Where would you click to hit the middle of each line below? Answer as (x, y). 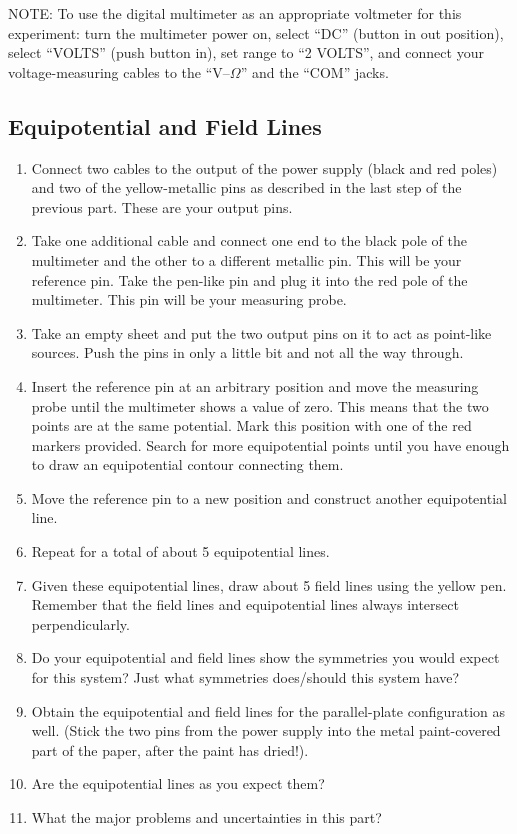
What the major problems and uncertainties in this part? (206, 817)
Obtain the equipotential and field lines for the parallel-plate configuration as (268, 710)
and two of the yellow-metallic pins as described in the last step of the (246, 187)
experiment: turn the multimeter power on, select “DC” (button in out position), (256, 32)
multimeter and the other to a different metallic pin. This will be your (246, 259)
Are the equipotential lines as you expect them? (178, 783)
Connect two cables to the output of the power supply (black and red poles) (264, 167)
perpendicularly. (80, 623)
